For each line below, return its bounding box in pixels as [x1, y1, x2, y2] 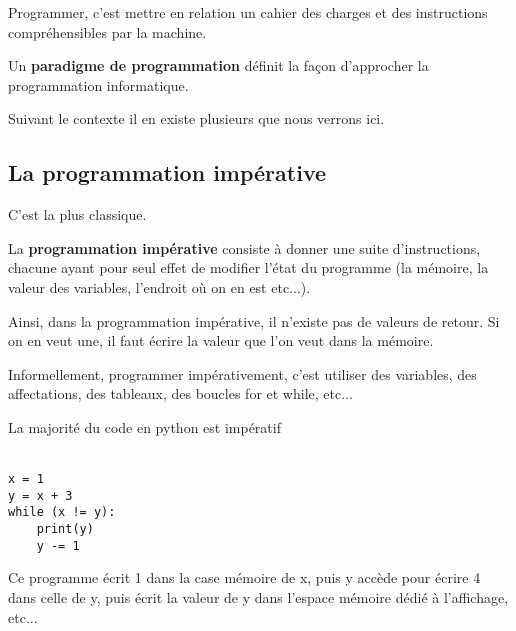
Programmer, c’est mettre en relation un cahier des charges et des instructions [8, 2, 488, 22]
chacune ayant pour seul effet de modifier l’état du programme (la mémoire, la [8, 257, 489, 278]
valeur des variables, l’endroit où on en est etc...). [8, 276, 311, 297]
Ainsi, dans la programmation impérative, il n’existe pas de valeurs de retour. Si [8, 310, 500, 331]
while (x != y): [8, 505, 116, 520]
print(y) [36, 522, 94, 537]
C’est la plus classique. [8, 204, 147, 225]
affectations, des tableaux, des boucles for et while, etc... [8, 383, 353, 404]
